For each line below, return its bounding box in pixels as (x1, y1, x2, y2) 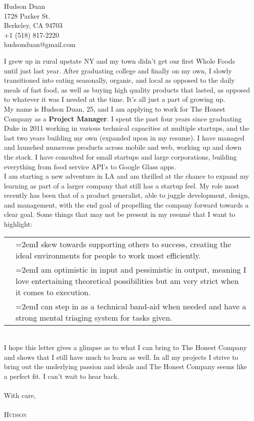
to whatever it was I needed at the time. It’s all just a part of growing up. (4, 94, 225, 104)
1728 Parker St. (4, 10, 50, 21)
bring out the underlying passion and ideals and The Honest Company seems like (4, 361, 247, 372)
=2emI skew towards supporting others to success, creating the (16, 238, 231, 250)
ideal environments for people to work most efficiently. (16, 249, 201, 261)
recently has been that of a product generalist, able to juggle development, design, (4, 190, 250, 200)
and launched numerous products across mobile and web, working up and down (4, 142, 242, 152)
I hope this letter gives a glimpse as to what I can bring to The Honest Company (4, 342, 247, 352)
